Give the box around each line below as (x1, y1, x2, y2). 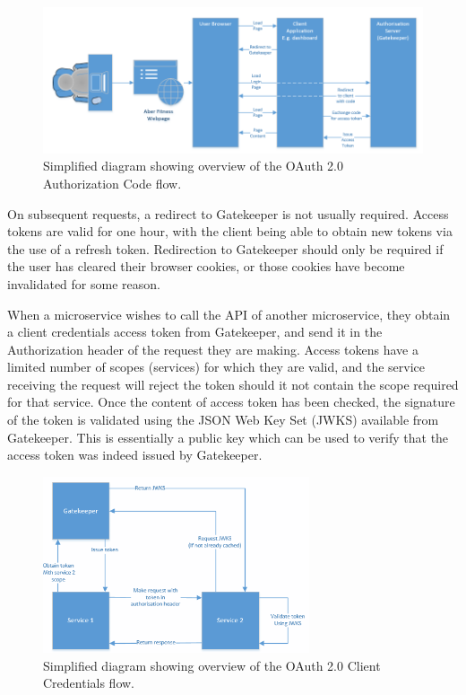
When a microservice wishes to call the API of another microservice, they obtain (7, 304, 451, 323)
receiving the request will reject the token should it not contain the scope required (7, 374, 459, 393)
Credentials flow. (43, 673, 135, 692)
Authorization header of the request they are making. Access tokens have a (7, 339, 419, 358)
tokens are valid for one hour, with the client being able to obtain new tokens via (7, 222, 453, 241)
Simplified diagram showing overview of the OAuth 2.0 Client (43, 655, 381, 674)
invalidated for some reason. (7, 274, 160, 293)
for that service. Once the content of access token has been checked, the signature (7, 392, 455, 411)
